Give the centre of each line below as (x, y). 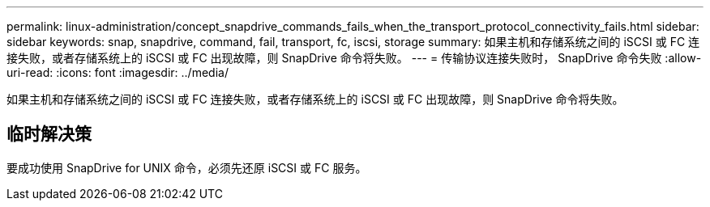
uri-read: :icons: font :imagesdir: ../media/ (118, 72)
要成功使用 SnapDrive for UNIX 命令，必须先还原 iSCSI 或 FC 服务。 (187, 167)
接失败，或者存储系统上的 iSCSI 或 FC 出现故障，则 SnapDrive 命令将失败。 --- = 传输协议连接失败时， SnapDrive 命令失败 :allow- (354, 58)
